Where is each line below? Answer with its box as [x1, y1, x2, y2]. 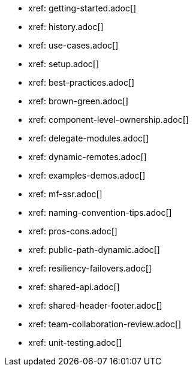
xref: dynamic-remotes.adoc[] [28, 152, 147, 162]
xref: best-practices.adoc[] [28, 77, 135, 88]
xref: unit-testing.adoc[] [28, 337, 122, 348]
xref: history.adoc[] [28, 22, 104, 32]
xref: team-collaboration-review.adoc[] [28, 319, 182, 329]
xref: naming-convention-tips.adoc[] [28, 207, 172, 218]
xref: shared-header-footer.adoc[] [28, 300, 162, 310]
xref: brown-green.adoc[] [28, 96, 129, 106]
